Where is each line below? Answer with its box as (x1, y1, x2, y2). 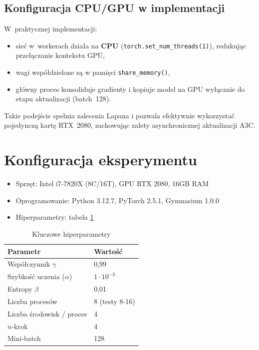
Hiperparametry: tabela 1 (15, 212, 94, 222)
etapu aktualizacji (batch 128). (15, 93, 111, 104)
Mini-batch (7, 333, 41, 344)
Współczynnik (7, 259, 50, 269)
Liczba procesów (7, 296, 57, 306)
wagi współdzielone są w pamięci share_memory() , (15, 67, 170, 77)
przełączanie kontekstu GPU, (15, 50, 105, 60)
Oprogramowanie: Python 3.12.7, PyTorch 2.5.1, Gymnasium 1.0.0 (15, 195, 219, 205)
